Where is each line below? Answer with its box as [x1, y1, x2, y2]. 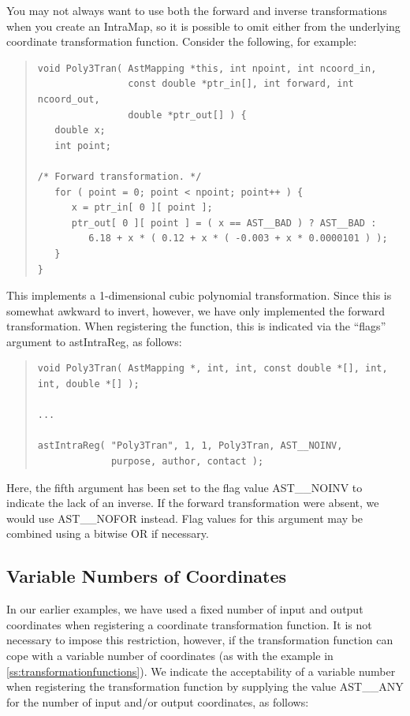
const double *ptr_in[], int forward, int [128, 78, 354, 90]
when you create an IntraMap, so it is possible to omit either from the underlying [6, 17, 401, 34]
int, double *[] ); [37, 379, 140, 390]
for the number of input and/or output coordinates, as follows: [6, 693, 309, 710]
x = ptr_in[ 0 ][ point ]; [71, 202, 213, 214]
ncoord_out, [37, 93, 100, 105]
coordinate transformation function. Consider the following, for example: [6, 33, 357, 50]
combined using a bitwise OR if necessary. [6, 525, 209, 542]
